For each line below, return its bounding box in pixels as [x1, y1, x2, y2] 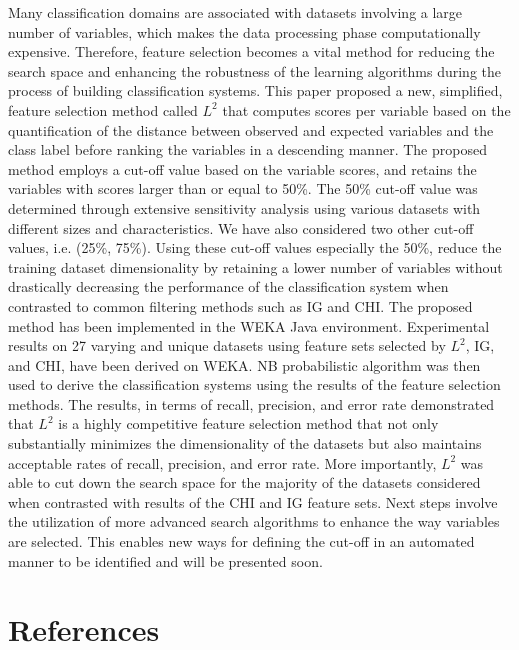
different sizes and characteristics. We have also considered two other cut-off [8, 217, 474, 238]
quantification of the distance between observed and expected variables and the [8, 119, 494, 140]
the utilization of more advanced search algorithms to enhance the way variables [8, 511, 500, 532]
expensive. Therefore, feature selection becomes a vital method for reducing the [8, 41, 495, 62]
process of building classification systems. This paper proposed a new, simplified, [8, 80, 503, 101]
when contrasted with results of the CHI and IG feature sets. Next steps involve [8, 491, 498, 512]
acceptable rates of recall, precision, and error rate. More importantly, [8, 452, 437, 473]
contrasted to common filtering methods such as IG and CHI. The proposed [8, 295, 473, 316]
